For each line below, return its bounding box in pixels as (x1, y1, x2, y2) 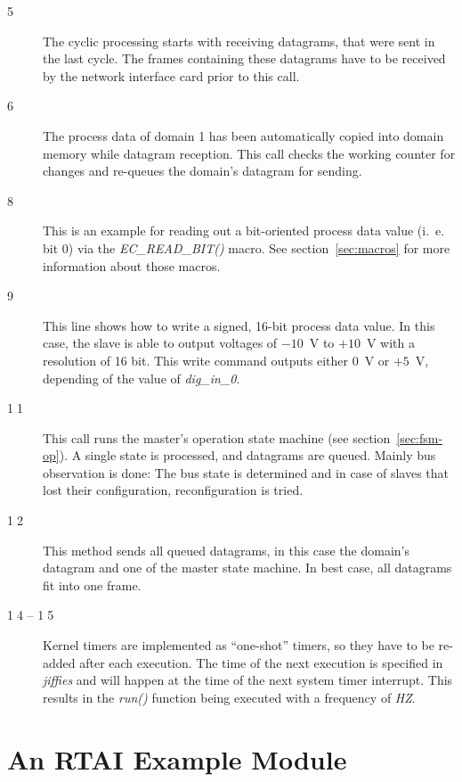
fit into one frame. (43, 575, 142, 594)
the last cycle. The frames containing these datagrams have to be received (43, 49, 446, 68)
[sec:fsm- (396, 428, 443, 447)
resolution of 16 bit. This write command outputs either (43, 350, 348, 369)
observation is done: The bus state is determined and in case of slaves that (43, 463, 450, 482)
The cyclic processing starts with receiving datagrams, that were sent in (43, 31, 435, 50)
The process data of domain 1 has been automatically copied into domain (43, 126, 444, 144)
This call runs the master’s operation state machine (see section (43, 428, 391, 447)
